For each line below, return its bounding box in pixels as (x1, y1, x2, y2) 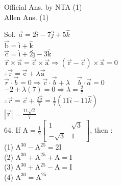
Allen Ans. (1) (4, 11, 49, 22)
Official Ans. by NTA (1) (4, 2, 82, 12)
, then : (90, 125, 113, 135)
